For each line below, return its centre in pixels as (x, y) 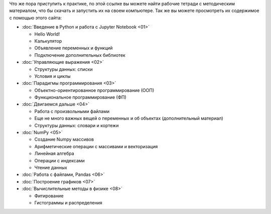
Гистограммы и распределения (68, 202)
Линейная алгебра (54, 154)
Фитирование (49, 195)
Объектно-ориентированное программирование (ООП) (94, 90)
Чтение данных (51, 167)
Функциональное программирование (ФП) (80, 97)
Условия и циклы (52, 76)
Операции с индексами (59, 160)
